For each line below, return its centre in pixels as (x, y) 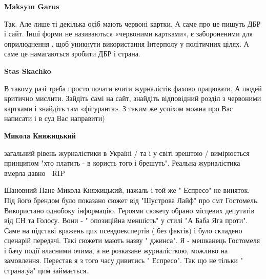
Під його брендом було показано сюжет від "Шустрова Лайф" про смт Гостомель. (132, 200)
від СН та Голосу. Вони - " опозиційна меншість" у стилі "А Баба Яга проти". (126, 220)
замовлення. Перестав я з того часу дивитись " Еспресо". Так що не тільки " (124, 260)
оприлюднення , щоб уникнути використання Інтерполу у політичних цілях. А (127, 43)
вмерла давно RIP (35, 173)
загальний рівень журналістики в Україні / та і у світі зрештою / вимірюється (127, 153)
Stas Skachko (28, 71)
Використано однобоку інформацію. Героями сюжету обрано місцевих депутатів (129, 210)
